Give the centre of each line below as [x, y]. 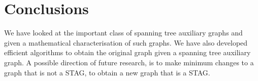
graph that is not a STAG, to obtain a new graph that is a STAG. [107, 72]
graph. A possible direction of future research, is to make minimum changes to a [129, 62]
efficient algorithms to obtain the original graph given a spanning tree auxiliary [127, 52]
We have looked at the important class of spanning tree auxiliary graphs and [123, 33]
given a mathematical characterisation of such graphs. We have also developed [126, 42]
